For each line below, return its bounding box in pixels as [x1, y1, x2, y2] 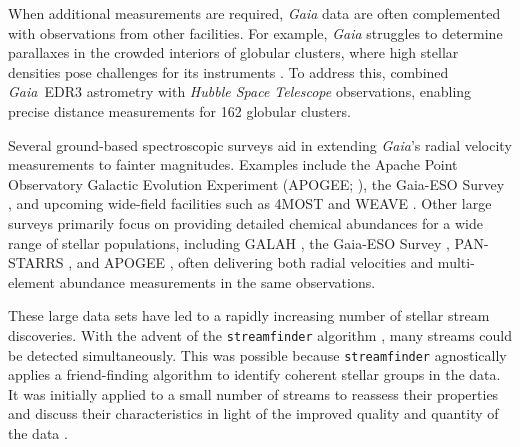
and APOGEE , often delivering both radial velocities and [76, 252, 434, 273]
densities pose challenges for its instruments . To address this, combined [8, 61, 449, 82]
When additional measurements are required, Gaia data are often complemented [8, 3, 501, 23]
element [8, 271, 56, 292]
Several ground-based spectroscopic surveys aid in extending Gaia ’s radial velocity [8, 134, 512, 155]
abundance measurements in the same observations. [59, 271, 376, 292]
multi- [437, 252, 475, 273]
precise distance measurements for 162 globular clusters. [8, 100, 351, 121]
